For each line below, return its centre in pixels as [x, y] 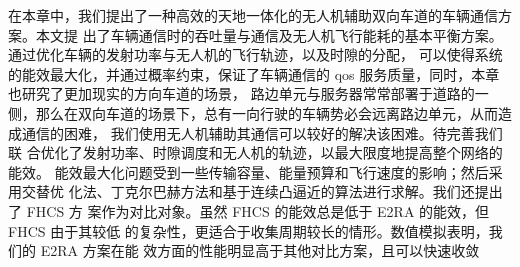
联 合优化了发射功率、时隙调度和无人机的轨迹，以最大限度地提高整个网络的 [255, 152]
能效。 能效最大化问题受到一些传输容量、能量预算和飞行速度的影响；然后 [248, 171]
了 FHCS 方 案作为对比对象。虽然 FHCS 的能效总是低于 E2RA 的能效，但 [249, 210]
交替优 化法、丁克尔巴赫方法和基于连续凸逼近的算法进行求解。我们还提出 [262, 191]
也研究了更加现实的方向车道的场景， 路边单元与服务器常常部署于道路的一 [248, 93]
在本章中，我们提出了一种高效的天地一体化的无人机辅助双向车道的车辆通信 [253, 15]
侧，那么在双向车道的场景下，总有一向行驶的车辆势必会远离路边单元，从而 [253, 112]
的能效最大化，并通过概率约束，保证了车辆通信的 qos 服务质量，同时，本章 [254, 73]
